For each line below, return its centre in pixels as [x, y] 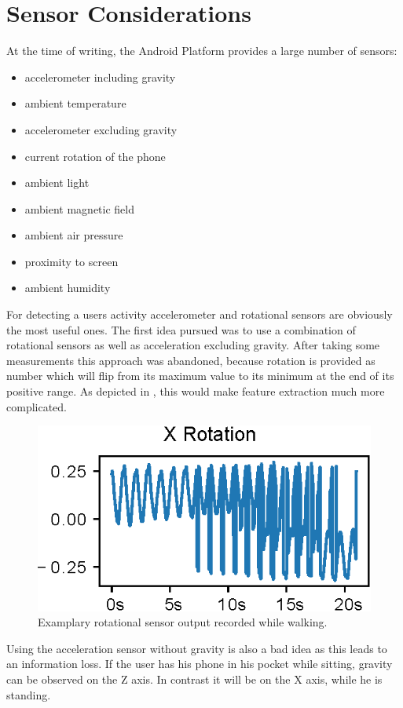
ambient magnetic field [80, 208]
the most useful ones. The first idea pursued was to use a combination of [181, 329]
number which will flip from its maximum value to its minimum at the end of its [200, 376]
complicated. [37, 406]
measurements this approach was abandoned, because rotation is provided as [191, 360]
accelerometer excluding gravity [101, 129]
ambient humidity [68, 288]
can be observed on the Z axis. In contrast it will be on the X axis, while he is [194, 679]
